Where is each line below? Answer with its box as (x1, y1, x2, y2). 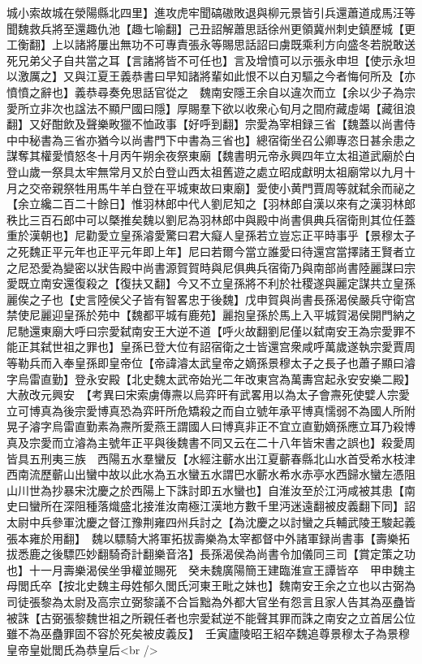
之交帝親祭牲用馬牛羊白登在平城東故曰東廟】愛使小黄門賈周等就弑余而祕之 (17, 179, 416, 196)
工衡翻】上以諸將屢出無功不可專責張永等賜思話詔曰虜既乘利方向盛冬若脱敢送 (6, 36, 416, 53)
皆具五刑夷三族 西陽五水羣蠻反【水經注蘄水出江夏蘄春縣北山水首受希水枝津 (6, 449, 416, 467)
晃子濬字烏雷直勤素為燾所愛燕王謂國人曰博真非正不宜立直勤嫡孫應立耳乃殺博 (6, 418, 416, 435)
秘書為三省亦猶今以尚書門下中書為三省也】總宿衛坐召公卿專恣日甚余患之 (28, 131, 416, 148)
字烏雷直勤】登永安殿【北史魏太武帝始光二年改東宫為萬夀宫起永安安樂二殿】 (6, 370, 416, 387)
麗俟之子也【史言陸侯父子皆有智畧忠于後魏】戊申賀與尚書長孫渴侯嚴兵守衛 (6, 290, 404, 307)
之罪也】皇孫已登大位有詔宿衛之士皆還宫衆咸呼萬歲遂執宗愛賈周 (74, 338, 416, 355)
